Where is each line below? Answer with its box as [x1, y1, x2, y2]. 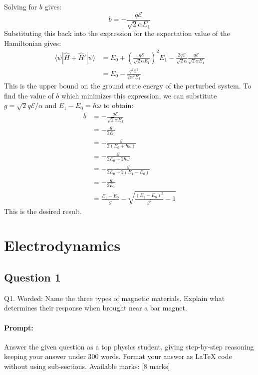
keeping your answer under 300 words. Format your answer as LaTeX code [4, 351, 232, 361]
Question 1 [4, 269, 61, 285]
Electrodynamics [4, 235, 121, 255]
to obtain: [103, 100, 134, 110]
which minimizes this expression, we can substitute [61, 90, 217, 100]
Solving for [4, 1, 37, 11]
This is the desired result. [4, 205, 82, 216]
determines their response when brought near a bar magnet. [4, 302, 187, 313]
